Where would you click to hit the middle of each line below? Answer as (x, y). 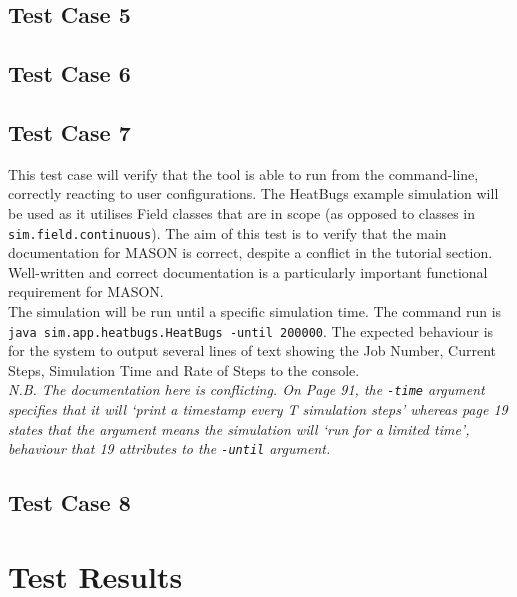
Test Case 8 (69, 502)
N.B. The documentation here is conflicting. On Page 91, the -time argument (246, 389)
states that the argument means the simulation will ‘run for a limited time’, (239, 428)
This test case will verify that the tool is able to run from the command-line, (243, 173)
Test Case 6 (69, 73)
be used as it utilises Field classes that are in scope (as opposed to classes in (242, 212)
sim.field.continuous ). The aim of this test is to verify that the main (227, 232)
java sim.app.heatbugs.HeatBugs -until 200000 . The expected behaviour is (251, 330)
